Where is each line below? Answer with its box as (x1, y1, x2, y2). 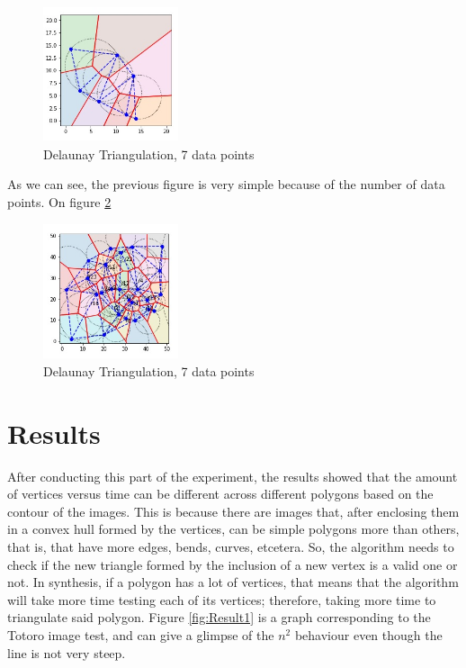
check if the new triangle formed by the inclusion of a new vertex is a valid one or (7, 555, 458, 573)
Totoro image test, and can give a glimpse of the (7, 626, 274, 645)
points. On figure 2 (7, 192, 112, 211)
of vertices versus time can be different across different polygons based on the (7, 484, 434, 503)
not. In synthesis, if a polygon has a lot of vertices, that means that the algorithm (7, 573, 459, 591)
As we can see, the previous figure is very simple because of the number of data (7, 175, 445, 194)
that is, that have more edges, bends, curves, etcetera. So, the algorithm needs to (7, 537, 454, 556)
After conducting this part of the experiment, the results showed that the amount (7, 466, 458, 485)
